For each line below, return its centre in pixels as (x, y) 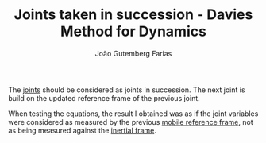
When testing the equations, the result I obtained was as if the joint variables (133, 114)
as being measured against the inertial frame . (83, 130)
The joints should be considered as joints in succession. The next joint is (127, 90)
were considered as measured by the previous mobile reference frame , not (131, 122)
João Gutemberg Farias (133, 53)
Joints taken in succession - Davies (133, 15)
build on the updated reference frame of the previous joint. (104, 98)
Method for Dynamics (133, 31)
